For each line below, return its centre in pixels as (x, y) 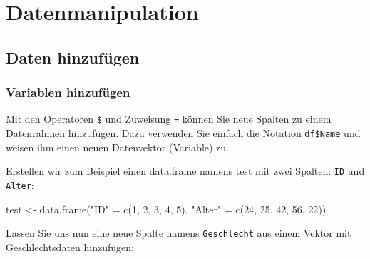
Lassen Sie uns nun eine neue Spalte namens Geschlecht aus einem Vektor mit (179, 233)
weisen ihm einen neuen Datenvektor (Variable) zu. (118, 147)
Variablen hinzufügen (68, 92)
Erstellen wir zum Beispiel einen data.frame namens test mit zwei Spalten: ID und (185, 171)
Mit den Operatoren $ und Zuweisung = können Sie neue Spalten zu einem (169, 119)
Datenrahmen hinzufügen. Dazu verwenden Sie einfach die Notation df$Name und (183, 133)
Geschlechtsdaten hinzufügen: (70, 247)
